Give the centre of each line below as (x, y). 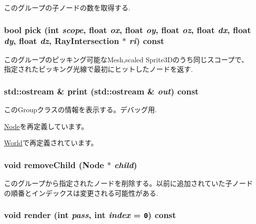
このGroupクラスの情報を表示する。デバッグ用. (80, 110)
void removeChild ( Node (54, 164)
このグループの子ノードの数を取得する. (67, 7)
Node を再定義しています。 (46, 126)
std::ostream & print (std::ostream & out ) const (102, 91)
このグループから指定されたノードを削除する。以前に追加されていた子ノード (128, 183)
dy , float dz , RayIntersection (62, 41)
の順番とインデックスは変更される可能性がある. (81, 193)
